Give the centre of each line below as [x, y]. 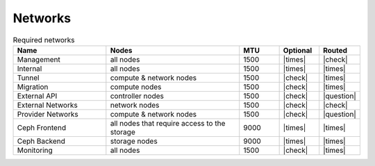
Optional [298, 50]
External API [37, 96]
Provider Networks [48, 114]
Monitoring [35, 150]
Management [39, 59]
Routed [335, 50]
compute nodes [136, 87]
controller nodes [137, 96]
